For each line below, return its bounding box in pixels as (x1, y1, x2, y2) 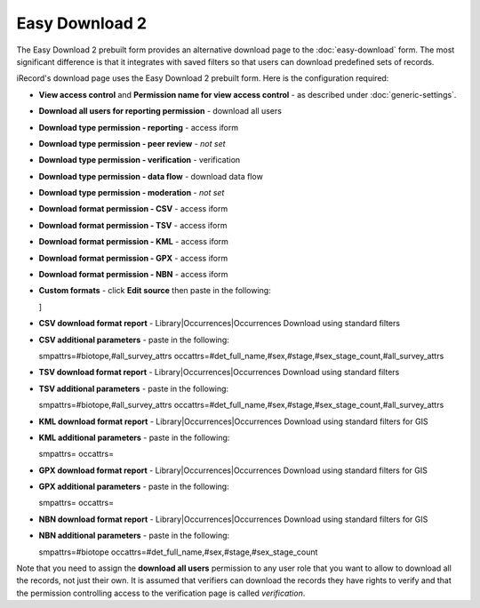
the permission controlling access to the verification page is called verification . (16, 588, 306, 598)
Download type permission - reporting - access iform (38, 122, 239, 132)
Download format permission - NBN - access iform (38, 269, 228, 280)
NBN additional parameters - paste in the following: (38, 530, 230, 541)
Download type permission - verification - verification (38, 155, 241, 165)
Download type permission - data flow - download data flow (38, 171, 264, 181)
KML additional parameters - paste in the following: (38, 432, 230, 443)
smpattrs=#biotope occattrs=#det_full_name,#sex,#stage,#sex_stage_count (38, 547, 318, 557)
